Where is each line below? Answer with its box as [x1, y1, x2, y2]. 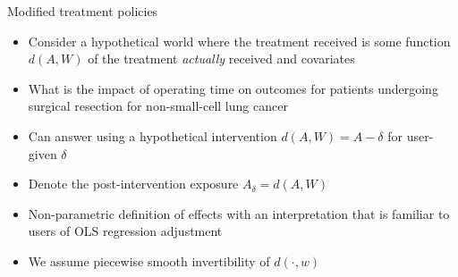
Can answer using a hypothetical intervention [28, 126, 277, 145]
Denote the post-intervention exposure [28, 174, 239, 193]
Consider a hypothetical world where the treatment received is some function [28, 31, 451, 50]
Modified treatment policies [7, 2, 158, 20]
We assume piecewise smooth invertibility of [28, 251, 270, 270]
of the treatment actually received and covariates [88, 49, 355, 68]
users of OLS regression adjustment [28, 222, 223, 240]
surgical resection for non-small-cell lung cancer [28, 97, 288, 115]
